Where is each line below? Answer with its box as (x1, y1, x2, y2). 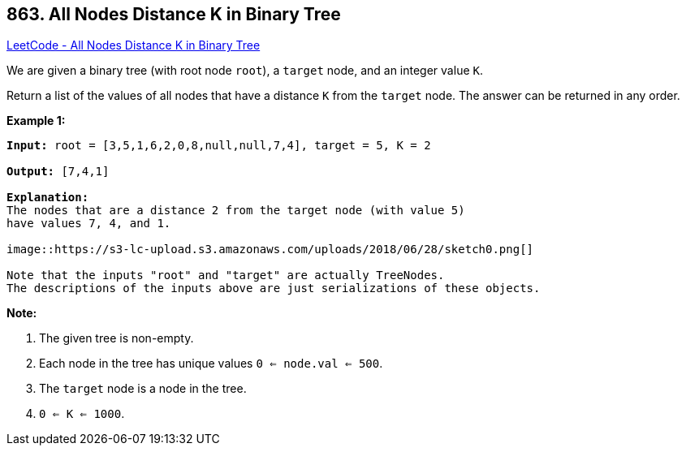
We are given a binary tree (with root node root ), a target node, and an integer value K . (6, 63, 483, 78)
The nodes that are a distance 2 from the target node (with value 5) (6, 204, 465, 217)
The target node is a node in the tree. (39, 381, 247, 396)
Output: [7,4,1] (6, 165, 110, 179)
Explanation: (6, 191, 89, 204)
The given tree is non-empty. (39, 331, 194, 346)
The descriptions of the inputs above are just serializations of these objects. (6, 282, 541, 295)
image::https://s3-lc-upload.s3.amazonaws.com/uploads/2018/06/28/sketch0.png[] (6, 243, 534, 256)
